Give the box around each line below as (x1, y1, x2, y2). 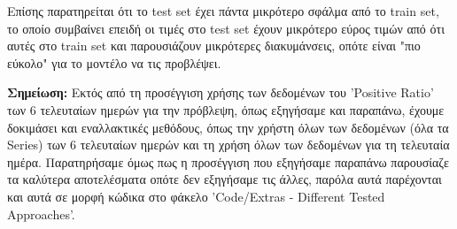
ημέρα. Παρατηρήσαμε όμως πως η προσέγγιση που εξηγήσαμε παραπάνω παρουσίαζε (7, 152, 449, 171)
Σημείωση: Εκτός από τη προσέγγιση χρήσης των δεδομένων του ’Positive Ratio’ (7, 83, 434, 102)
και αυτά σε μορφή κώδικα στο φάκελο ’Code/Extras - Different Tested (7, 187, 385, 205)
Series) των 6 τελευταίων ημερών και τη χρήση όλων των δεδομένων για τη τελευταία (7, 135, 450, 154)
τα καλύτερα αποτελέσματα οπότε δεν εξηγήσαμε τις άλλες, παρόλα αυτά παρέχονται (7, 170, 442, 188)
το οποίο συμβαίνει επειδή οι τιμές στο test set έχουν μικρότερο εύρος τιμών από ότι (7, 19, 445, 37)
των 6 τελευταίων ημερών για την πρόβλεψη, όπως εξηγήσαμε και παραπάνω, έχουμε (7, 100, 445, 118)
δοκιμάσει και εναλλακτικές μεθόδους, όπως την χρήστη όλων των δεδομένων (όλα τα (7, 118, 449, 136)
